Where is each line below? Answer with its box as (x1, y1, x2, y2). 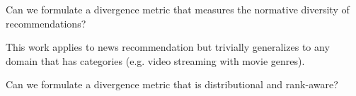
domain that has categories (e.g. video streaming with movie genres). (6, 53, 305, 68)
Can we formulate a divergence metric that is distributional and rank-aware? (6, 77, 338, 92)
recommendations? (6, 16, 86, 30)
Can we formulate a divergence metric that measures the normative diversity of (6, 2, 350, 16)
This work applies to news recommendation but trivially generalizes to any (6, 40, 330, 54)
